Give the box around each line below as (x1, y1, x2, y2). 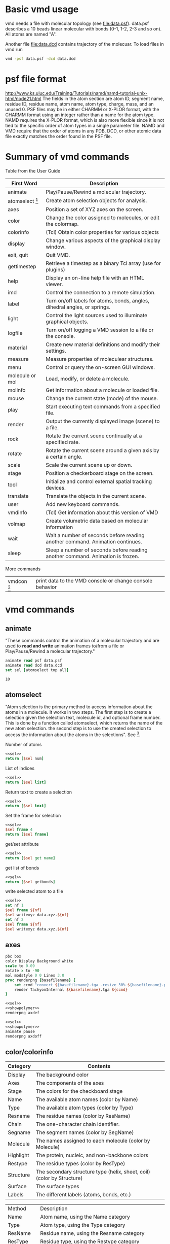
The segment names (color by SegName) (35, 1129, 134, 1136)
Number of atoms (5, 742, 42, 748)
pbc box (5, 954, 22, 959)
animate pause (5, 1029, 35, 1034)
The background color (35, 1072, 89, 1079)
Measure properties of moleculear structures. (45, 356, 154, 363)
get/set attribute (5, 841, 39, 847)
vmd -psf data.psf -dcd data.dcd (5, 56, 76, 61)
